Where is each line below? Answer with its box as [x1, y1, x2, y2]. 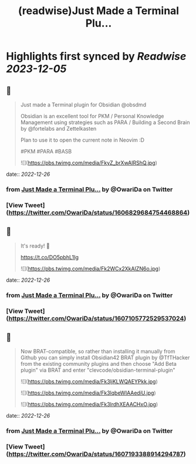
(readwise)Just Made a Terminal [18, 4, 180, 18]
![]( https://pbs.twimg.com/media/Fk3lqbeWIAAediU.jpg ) [20, 389, 157, 396]
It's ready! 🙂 [20, 242, 50, 249]
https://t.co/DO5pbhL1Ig [20, 253, 79, 261]
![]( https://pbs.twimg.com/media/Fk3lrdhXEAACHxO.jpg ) [20, 401, 158, 408]
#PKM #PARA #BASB [20, 148, 72, 155]
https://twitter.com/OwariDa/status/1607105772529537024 [8, 314, 184, 322]
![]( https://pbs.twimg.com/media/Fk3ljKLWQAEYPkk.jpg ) [20, 378, 158, 385]
